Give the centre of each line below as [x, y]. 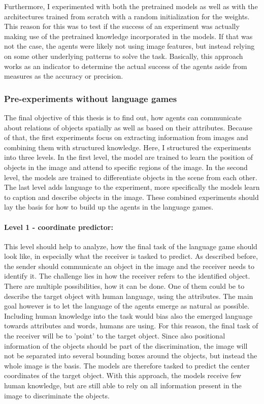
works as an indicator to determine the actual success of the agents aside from [126, 66]
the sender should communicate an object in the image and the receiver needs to [129, 266]
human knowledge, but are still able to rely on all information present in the [123, 385]
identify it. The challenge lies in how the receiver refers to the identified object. [127, 276]
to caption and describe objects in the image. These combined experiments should [131, 197]
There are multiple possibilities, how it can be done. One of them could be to [124, 286]
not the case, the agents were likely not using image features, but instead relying [129, 46]
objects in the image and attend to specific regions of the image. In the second [126, 167]
